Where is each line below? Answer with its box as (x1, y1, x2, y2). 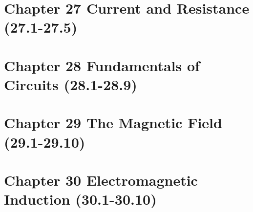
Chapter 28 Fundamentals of (4, 55, 200, 75)
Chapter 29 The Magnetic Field (4, 113, 222, 133)
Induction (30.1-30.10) (4, 189, 157, 209)
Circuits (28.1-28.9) (4, 74, 137, 94)
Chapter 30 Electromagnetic (4, 170, 198, 190)
